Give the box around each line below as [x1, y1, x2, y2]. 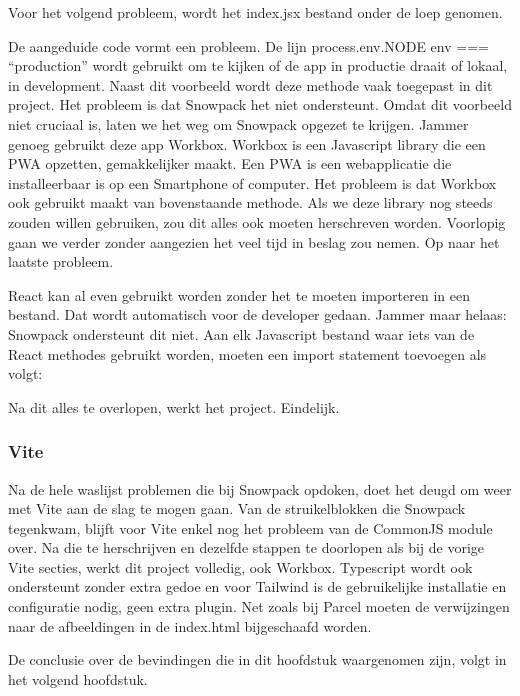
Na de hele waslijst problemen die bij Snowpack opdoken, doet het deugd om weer [8, 478, 512, 499]
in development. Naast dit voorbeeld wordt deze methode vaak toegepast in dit [8, 74, 493, 95]
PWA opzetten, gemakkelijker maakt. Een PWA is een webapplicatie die [8, 153, 452, 174]
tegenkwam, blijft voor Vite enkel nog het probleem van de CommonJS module [8, 517, 493, 538]
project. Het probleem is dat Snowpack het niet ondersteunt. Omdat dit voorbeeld [8, 94, 512, 115]
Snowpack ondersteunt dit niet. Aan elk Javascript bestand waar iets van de [8, 323, 475, 344]
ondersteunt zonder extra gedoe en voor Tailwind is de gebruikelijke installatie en [8, 576, 507, 597]
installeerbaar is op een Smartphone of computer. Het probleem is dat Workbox [8, 172, 497, 193]
